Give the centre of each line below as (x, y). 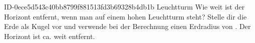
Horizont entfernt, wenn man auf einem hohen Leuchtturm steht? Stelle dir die (125, 16)
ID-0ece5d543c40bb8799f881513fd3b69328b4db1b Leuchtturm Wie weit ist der (124, 6)
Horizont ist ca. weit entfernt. (50, 36)
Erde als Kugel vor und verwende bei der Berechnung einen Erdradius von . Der (127, 26)
